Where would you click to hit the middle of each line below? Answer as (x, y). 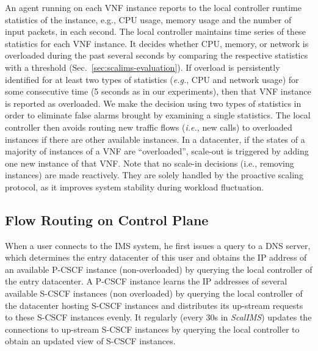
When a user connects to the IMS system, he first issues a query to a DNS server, (158, 245)
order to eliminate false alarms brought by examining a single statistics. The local (158, 115)
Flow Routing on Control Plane (107, 219)
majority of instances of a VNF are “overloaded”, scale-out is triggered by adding (157, 151)
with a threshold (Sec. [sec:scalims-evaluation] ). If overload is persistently (143, 67)
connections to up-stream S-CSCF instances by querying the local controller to (152, 329)
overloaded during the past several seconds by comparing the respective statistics (157, 55)
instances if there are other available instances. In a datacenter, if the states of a (155, 139)
